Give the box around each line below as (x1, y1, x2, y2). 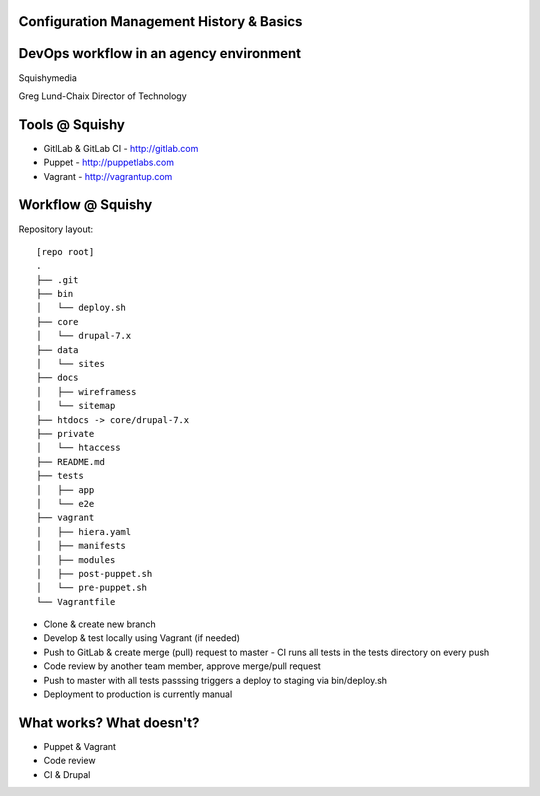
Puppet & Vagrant (43, 740, 117, 752)
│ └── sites (36, 358, 105, 370)
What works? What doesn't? (18, 714, 200, 731)
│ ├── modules (36, 554, 116, 565)
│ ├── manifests (36, 540, 127, 552)
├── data (36, 344, 79, 355)
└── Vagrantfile (36, 596, 116, 607)
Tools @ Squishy (18, 116, 125, 133)
